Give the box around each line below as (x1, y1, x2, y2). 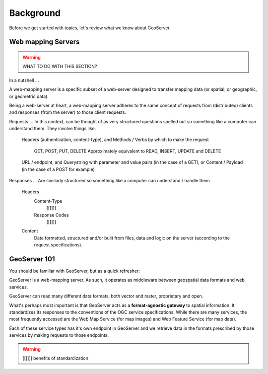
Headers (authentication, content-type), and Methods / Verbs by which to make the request (21, 137, 209, 143)
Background (9, 7, 61, 18)
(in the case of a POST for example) (21, 166, 95, 172)
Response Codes (34, 212, 69, 218)
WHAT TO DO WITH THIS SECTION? (22, 64, 97, 70)
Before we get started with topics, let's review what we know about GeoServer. (9, 25, 171, 31)
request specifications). (34, 242, 83, 248)
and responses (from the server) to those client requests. (9, 109, 127, 115)
